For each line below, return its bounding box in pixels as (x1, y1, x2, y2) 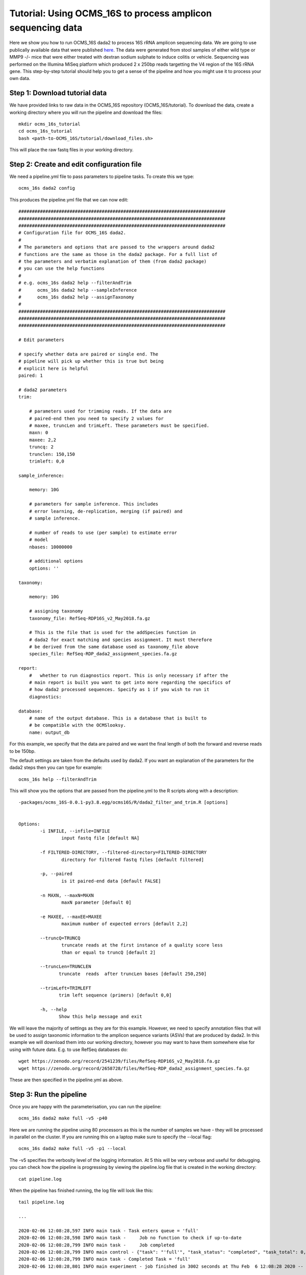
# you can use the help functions (18, 266, 105, 271)
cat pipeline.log (18, 1176, 62, 1182)
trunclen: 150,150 (29, 451, 75, 457)
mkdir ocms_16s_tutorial (18, 121, 81, 127)
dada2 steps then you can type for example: (9, 764, 103, 771)
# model (29, 537, 48, 543)
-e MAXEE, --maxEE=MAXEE (40, 913, 102, 920)
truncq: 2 (29, 444, 54, 450)
